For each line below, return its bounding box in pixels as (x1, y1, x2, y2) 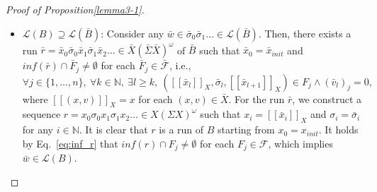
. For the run (228, 91, 285, 106)
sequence (22, 107, 61, 121)
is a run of (159, 122, 204, 137)
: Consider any (101, 25, 164, 40)
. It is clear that (79, 122, 148, 137)
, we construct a (292, 91, 362, 106)
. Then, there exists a (258, 25, 351, 40)
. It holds (318, 122, 359, 137)
